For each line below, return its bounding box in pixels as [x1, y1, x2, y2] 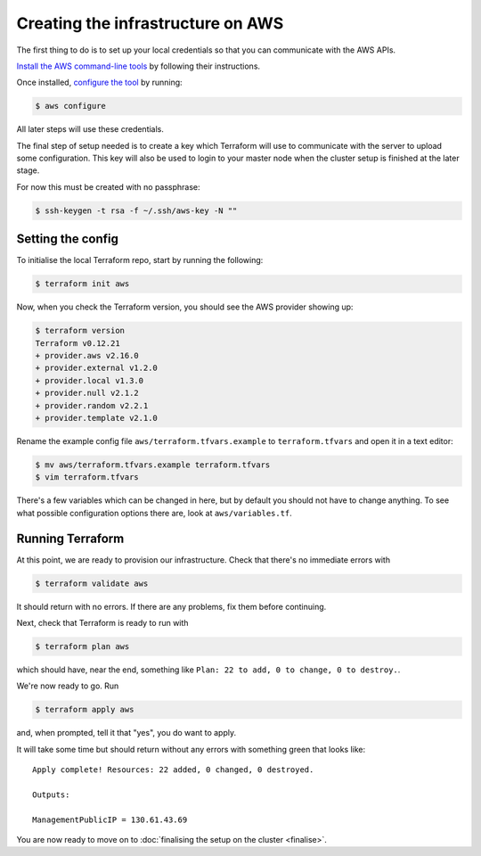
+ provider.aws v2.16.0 [35, 350, 140, 361]
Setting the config [16, 232, 119, 247]
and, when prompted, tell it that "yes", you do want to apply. [16, 728, 236, 738]
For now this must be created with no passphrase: [16, 181, 200, 192]
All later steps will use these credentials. [16, 124, 165, 135]
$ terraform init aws [35, 279, 130, 289]
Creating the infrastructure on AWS [16, 13, 284, 33]
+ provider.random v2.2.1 [35, 400, 149, 410]
